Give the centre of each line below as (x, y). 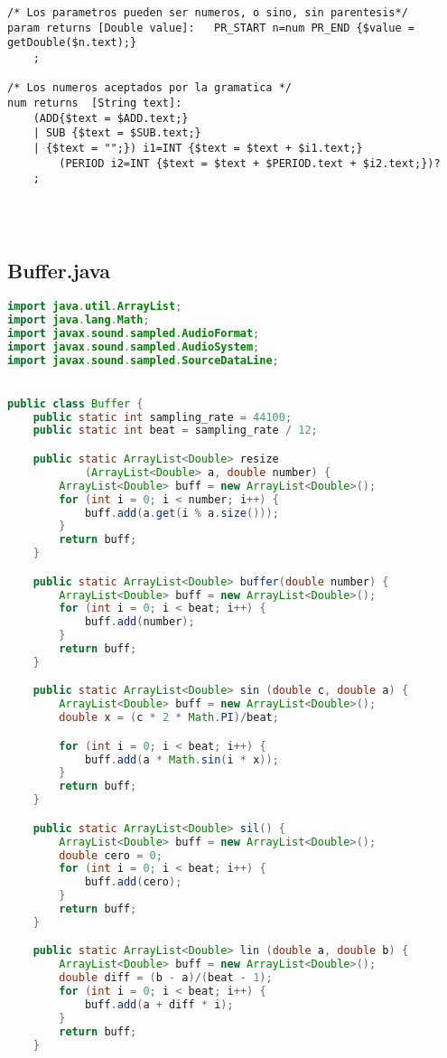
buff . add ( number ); (140, 622)
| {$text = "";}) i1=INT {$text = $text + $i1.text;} (198, 148)
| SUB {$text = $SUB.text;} (117, 133)
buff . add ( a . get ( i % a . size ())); (182, 513)
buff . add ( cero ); (133, 882)
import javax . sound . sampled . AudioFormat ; (134, 333)
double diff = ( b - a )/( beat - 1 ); (166, 978)
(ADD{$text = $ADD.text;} (111, 118)
